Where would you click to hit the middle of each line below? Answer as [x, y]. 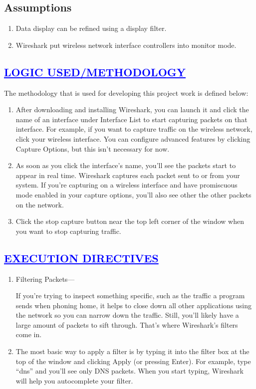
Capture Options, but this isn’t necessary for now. [93, 148]
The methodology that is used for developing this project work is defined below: [126, 93]
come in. [29, 334]
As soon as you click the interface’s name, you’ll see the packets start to [126, 165]
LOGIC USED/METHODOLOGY [95, 72]
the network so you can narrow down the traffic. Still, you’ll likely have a [127, 315]
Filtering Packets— [45, 279]
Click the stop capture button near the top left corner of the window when [130, 221]
